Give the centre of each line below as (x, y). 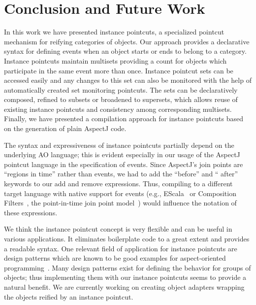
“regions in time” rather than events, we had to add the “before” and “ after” (121, 174)
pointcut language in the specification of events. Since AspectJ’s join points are (124, 164)
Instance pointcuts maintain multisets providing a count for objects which (115, 60)
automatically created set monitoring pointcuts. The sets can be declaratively (121, 89)
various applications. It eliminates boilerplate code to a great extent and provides (127, 238)
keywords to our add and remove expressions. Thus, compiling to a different (118, 184)
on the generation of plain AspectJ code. (65, 128)
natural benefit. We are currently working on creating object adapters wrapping (124, 287)
